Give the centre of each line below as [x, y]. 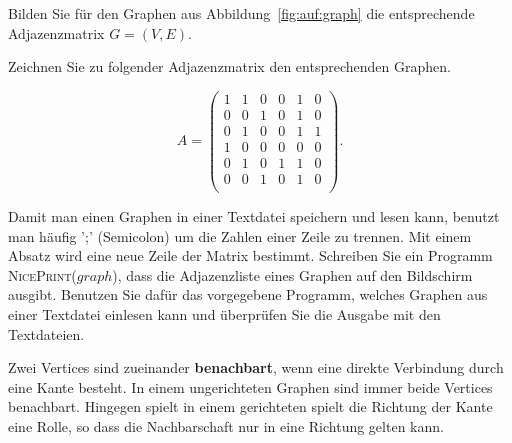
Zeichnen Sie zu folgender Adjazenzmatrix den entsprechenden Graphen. [229, 66]
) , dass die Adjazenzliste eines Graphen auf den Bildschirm [292, 274]
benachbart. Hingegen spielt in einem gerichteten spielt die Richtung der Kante [250, 406]
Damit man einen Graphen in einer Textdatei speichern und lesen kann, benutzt [254, 216]
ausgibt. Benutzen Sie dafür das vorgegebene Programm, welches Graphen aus [248, 294]
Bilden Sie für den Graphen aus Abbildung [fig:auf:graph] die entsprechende [241, 13]
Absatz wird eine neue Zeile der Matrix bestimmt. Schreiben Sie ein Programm [250, 255]
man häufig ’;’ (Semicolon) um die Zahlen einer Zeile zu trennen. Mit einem [240, 235]
